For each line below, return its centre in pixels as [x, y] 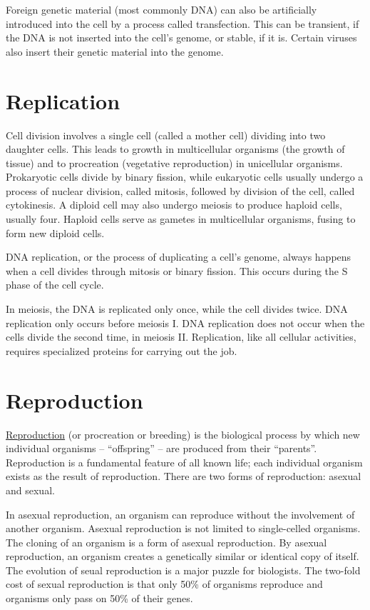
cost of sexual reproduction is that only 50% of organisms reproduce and [164, 584]
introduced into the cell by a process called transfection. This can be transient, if [183, 23]
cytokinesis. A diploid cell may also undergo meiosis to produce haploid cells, [174, 205]
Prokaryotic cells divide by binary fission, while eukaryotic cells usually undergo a [185, 177]
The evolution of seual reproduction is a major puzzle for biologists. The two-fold [183, 570]
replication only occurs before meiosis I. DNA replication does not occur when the [185, 322]
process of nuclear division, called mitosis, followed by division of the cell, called [180, 190]
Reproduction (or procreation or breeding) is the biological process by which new [183, 434]
